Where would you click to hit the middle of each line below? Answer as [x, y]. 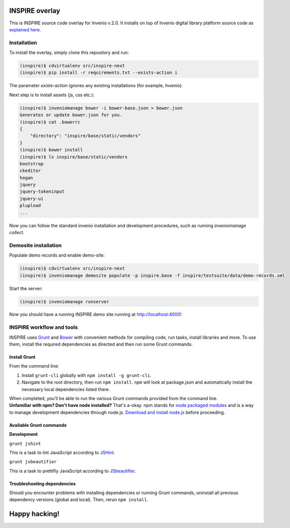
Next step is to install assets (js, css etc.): [52, 95]
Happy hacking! [34, 514]
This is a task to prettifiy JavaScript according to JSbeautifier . [72, 471]
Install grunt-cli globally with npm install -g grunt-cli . [87, 375]
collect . [17, 233]
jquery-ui [32, 198]
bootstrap [32, 164]
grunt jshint [25, 444]
